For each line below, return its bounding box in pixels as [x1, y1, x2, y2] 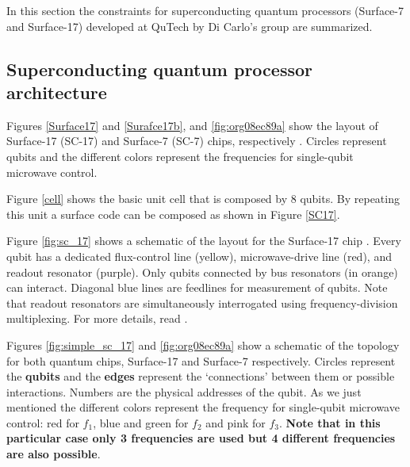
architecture [6, 79, 107, 104]
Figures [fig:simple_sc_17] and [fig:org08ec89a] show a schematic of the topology [6, 336, 400, 353]
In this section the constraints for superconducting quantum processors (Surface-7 [6, 2, 404, 18]
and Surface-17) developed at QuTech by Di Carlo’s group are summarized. [6, 17, 373, 34]
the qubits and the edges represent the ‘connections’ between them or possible [6, 368, 395, 385]
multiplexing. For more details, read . [6, 310, 188, 327]
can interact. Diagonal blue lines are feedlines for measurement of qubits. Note [6, 279, 388, 296]
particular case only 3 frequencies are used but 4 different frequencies [6, 430, 396, 446]
